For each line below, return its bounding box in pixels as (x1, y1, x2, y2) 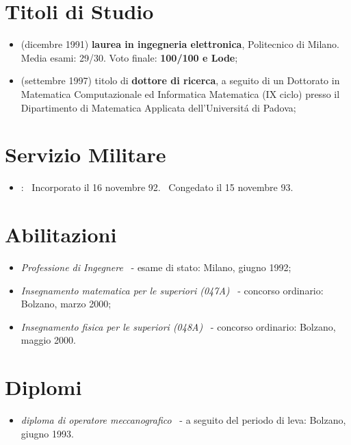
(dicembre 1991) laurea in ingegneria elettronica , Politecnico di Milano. (21, 37, 339, 51)
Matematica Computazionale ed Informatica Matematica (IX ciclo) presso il (21, 86, 340, 101)
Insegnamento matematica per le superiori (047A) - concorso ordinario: (21, 283, 324, 297)
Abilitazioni (5, 220, 117, 248)
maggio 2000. (21, 333, 76, 347)
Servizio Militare (5, 140, 166, 168)
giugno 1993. (21, 426, 74, 440)
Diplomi (5, 373, 82, 401)
